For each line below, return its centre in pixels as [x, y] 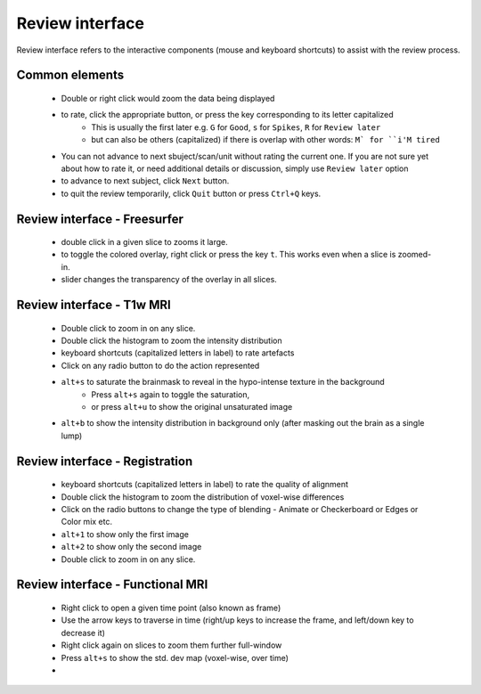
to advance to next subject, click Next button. [145, 181]
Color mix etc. [87, 522]
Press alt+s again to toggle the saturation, [171, 394]
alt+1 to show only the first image [125, 534]
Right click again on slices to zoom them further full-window [171, 645]
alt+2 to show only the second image [131, 547]
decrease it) [83, 633]
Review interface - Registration [105, 461]
